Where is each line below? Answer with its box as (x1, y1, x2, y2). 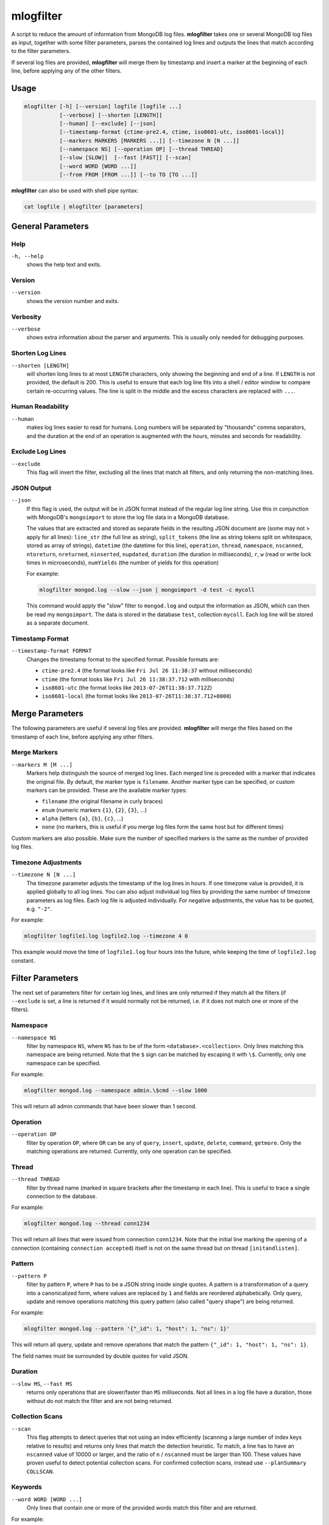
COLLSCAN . (26, 1468, 54, 1475)
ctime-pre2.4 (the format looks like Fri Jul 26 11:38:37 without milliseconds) (41, 667, 253, 674)
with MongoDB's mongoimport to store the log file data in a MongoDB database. (26, 514, 230, 521)
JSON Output (11, 484, 52, 492)
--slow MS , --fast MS (11, 1380, 73, 1387)
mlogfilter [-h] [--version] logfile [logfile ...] (24, 103, 182, 110)
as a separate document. (26, 619, 90, 626)
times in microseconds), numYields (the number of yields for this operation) (26, 559, 219, 567)
